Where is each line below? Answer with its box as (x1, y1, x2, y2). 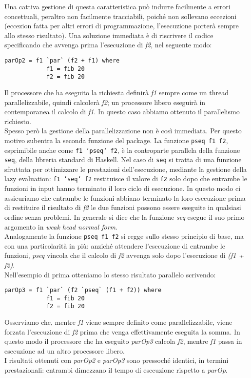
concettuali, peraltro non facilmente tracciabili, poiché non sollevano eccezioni (4, 11, 237, 21)
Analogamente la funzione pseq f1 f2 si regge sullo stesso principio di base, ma (4, 231, 244, 241)
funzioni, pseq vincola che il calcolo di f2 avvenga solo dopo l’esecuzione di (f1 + (4, 250, 244, 260)
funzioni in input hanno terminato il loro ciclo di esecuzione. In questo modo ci (4, 183, 241, 193)
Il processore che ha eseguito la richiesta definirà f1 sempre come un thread (4, 87, 229, 97)
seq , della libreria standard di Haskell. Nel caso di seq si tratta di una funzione (4, 154, 242, 165)
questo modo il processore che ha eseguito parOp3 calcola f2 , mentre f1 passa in (4, 336, 242, 346)
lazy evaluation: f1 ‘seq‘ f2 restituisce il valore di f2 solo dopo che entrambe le (4, 173, 247, 184)
